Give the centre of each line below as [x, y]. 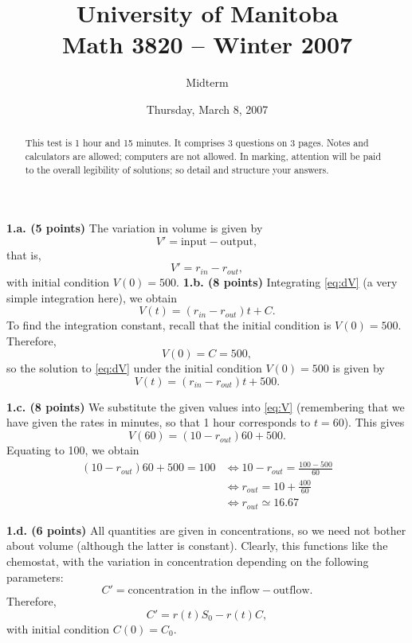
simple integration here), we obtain [92, 297]
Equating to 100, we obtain [73, 450]
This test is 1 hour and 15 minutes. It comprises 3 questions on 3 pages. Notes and [197, 143]
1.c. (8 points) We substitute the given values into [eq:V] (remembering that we [206, 406]
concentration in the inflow [194, 591]
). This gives [374, 422]
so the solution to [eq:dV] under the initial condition [134, 368]
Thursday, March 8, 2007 [207, 109]
